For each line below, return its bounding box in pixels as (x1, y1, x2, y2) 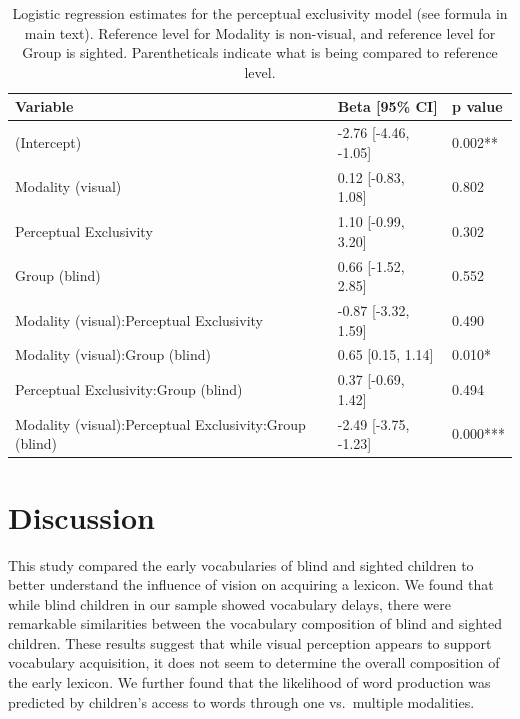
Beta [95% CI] (337, 96, 438, 117)
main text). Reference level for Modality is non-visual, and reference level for (24, 22, 496, 43)
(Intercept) (15, 132, 82, 153)
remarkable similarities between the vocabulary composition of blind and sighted (8, 613, 502, 634)
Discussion (8, 496, 155, 537)
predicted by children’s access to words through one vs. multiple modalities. (8, 691, 475, 712)
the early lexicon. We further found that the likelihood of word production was (8, 672, 491, 693)
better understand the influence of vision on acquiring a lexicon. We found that (8, 574, 494, 595)
